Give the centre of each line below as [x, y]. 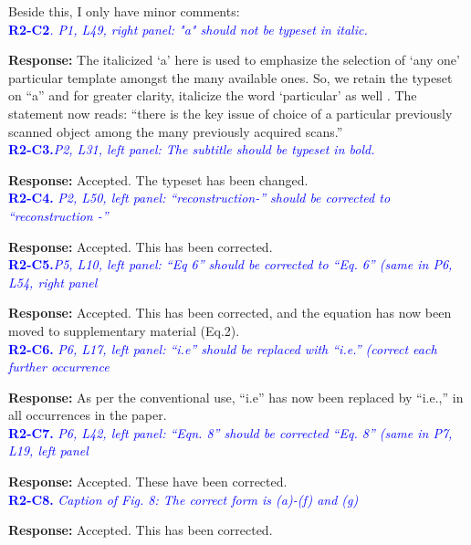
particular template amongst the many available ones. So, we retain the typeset [230, 77]
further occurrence [59, 367]
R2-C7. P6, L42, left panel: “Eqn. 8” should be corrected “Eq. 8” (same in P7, [230, 432]
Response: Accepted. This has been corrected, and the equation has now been [230, 313]
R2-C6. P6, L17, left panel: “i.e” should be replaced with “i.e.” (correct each [223, 348]
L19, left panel [48, 451]
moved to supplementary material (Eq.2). [124, 330]
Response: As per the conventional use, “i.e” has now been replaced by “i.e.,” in [236, 397]
